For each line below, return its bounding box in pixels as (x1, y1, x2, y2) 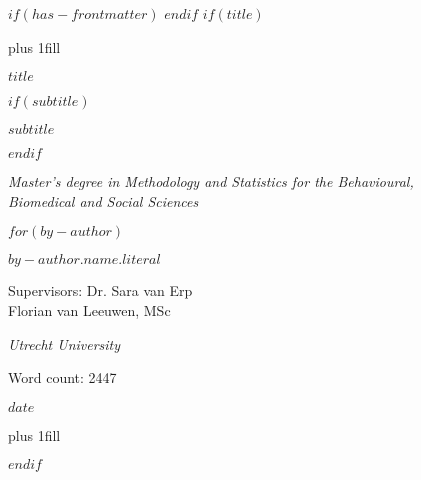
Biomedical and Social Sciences (8, 190, 199, 211)
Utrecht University (8, 333, 121, 354)
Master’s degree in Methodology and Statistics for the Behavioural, (8, 171, 414, 192)
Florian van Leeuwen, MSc (8, 299, 171, 320)
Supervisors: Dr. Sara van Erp (8, 280, 193, 301)
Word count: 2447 (8, 367, 117, 388)
